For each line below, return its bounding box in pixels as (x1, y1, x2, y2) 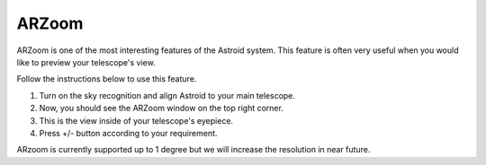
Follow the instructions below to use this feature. (16, 74, 197, 84)
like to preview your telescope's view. (16, 56, 157, 67)
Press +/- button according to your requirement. (39, 127, 218, 138)
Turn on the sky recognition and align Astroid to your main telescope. (39, 90, 296, 100)
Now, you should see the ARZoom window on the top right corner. (39, 103, 283, 114)
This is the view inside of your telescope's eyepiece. (39, 115, 234, 126)
